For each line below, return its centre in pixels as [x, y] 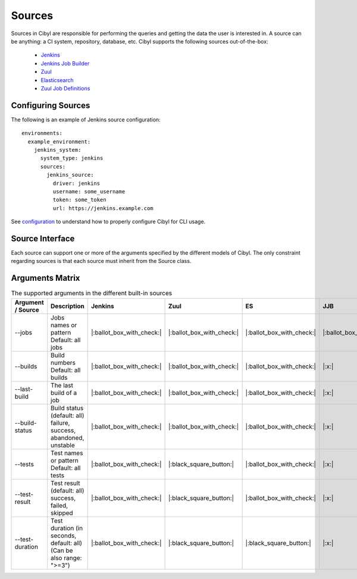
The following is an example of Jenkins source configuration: [86, 120]
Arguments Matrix [46, 278]
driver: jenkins [76, 183]
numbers [63, 362]
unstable [63, 445]
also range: [66, 558]
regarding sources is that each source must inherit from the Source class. [101, 261]
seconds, [64, 536]
